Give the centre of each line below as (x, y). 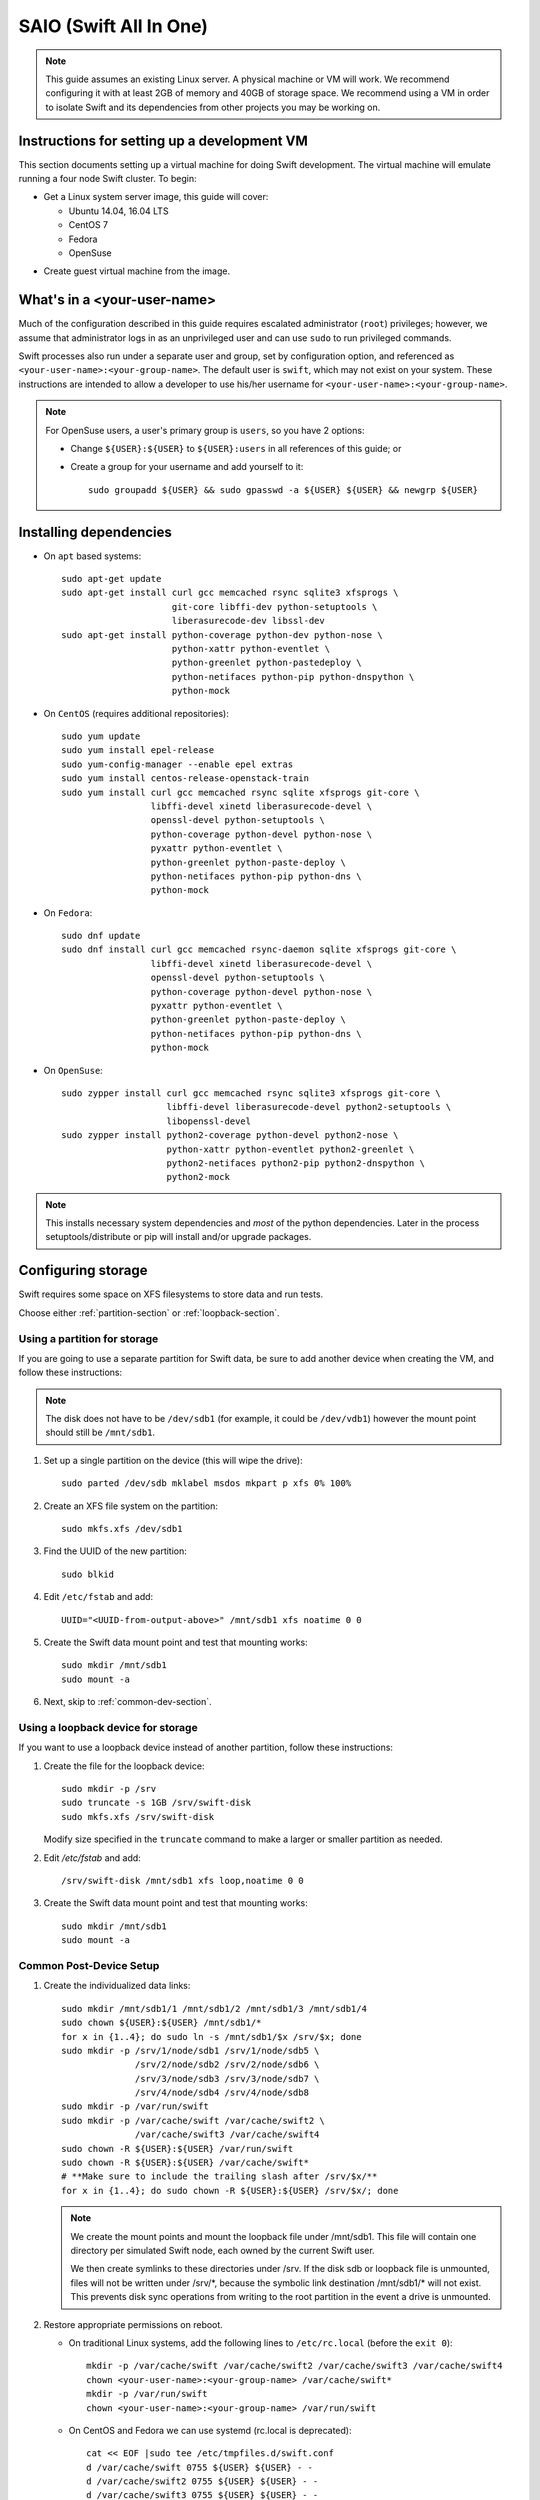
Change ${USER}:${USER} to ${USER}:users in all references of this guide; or (236, 448)
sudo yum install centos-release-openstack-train (185, 778)
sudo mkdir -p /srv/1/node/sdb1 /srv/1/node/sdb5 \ (190, 2050)
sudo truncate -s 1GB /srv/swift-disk (156, 1803)
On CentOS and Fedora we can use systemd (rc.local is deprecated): (210, 2430)
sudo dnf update (101, 936)
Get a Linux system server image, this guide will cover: (156, 197)
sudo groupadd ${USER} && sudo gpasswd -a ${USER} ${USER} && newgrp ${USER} (283, 489)
